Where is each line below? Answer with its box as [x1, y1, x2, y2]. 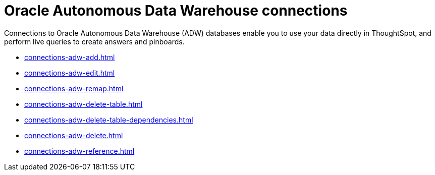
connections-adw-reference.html [24, 146, 135, 155]
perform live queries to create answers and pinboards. [4, 37, 185, 46]
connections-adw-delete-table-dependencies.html [24, 115, 193, 124]
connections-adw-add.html [24, 52, 115, 62]
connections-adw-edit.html [24, 68, 115, 77]
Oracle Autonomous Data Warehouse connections [4, 2, 348, 19]
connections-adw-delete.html [24, 131, 123, 140]
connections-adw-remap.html [24, 84, 124, 93]
